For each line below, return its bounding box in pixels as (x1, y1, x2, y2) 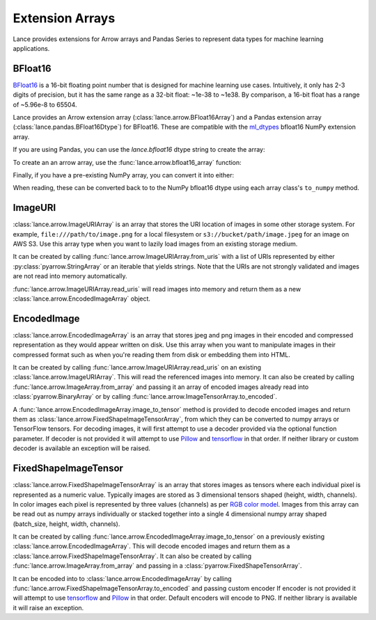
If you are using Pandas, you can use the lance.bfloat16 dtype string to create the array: (13, 145, 265, 154)
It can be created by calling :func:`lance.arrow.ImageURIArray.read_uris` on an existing (13, 363, 261, 372)
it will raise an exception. (13, 603, 84, 612)
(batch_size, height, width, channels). (13, 519, 120, 528)
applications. (13, 44, 50, 52)
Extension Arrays (13, 10, 116, 26)
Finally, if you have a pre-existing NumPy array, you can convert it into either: (13, 170, 235, 179)
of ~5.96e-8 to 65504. (13, 100, 77, 109)
